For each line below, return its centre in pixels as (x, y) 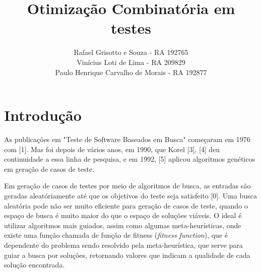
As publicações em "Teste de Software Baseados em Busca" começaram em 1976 (127, 139)
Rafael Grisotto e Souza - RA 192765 (131, 52)
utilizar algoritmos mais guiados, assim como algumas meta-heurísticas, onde (123, 225)
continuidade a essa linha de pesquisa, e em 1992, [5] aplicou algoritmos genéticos (130, 159)
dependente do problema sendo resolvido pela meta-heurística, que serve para (123, 245)
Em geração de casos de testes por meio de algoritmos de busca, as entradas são (127, 186)
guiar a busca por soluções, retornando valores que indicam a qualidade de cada (127, 255)
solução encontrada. (35, 265)
